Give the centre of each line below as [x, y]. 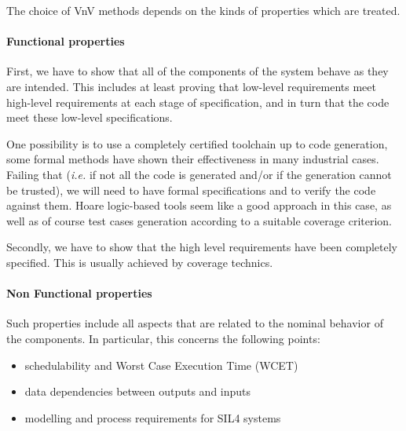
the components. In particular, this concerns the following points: [163, 338]
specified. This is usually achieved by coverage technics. [140, 262]
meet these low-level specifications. [90, 117]
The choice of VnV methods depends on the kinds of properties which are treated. [203, 10]
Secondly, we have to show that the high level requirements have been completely [202, 247]
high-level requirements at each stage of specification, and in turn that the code [198, 102]
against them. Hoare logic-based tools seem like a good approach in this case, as [199, 205]
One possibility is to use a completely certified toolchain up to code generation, [197, 143]
